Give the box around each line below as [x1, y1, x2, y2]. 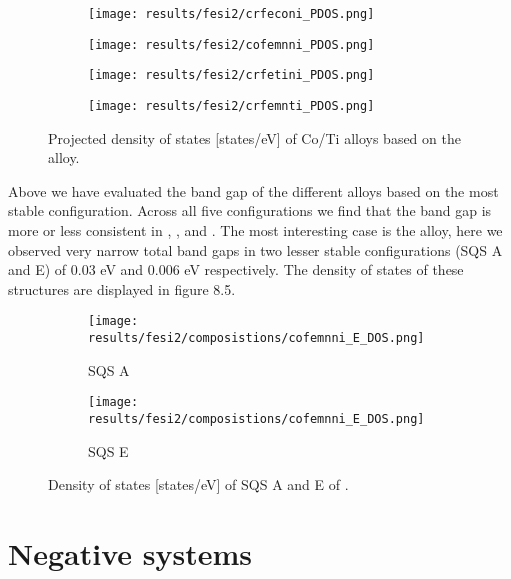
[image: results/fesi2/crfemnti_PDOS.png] [88, 98, 375, 113]
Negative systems [8, 532, 252, 573]
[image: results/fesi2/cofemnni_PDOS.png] [88, 37, 375, 52]
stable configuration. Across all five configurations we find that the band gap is [8, 200, 492, 221]
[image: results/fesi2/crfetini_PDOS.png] [88, 68, 375, 83]
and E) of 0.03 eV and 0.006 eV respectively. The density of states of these [8, 259, 464, 280]
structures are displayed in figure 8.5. [8, 278, 236, 299]
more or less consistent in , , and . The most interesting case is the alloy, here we [8, 220, 503, 240]
